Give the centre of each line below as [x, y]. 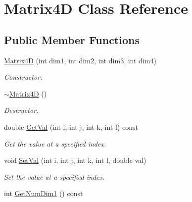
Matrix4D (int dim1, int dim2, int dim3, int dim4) [80, 60]
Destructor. [21, 110]
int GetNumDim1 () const [44, 193]
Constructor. [23, 77]
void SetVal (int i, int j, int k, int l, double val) [75, 160]
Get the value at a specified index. [55, 143]
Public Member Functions [72, 39]
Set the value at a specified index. [54, 177]
